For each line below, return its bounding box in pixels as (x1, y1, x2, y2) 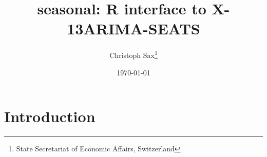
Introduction (4, 106, 96, 127)
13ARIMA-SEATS (67, 18, 200, 39)
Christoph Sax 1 (109, 48, 158, 60)
